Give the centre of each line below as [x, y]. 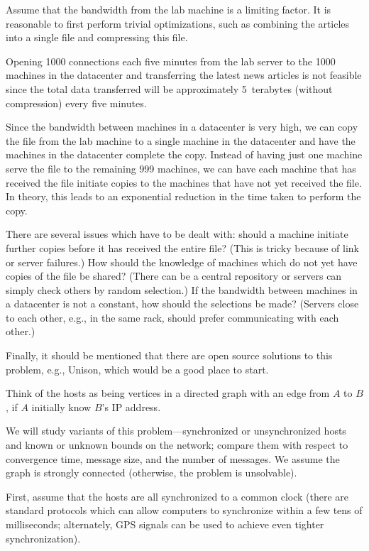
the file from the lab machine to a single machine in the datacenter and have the [181, 140]
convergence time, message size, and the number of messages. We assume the [173, 458]
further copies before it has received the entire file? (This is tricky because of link [182, 247]
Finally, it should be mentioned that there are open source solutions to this [169, 355]
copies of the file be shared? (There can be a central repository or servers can [174, 276]
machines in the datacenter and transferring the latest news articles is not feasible [184, 75]
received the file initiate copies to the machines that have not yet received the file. [184, 182]
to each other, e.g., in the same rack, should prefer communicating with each [172, 317]
